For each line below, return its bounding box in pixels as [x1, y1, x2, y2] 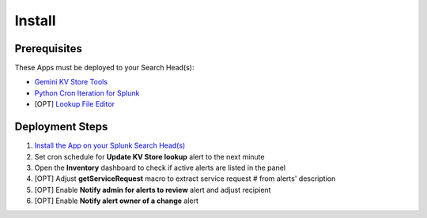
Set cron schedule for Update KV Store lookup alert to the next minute [34, 152, 265, 161]
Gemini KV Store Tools [34, 77, 108, 87]
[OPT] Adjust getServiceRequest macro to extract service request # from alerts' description [34, 174, 336, 183]
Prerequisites [14, 42, 82, 55]
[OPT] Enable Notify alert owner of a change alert [34, 196, 199, 205]
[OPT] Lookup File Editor [34, 100, 115, 109]
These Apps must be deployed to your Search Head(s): [14, 63, 195, 73]
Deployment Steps [14, 120, 108, 133]
